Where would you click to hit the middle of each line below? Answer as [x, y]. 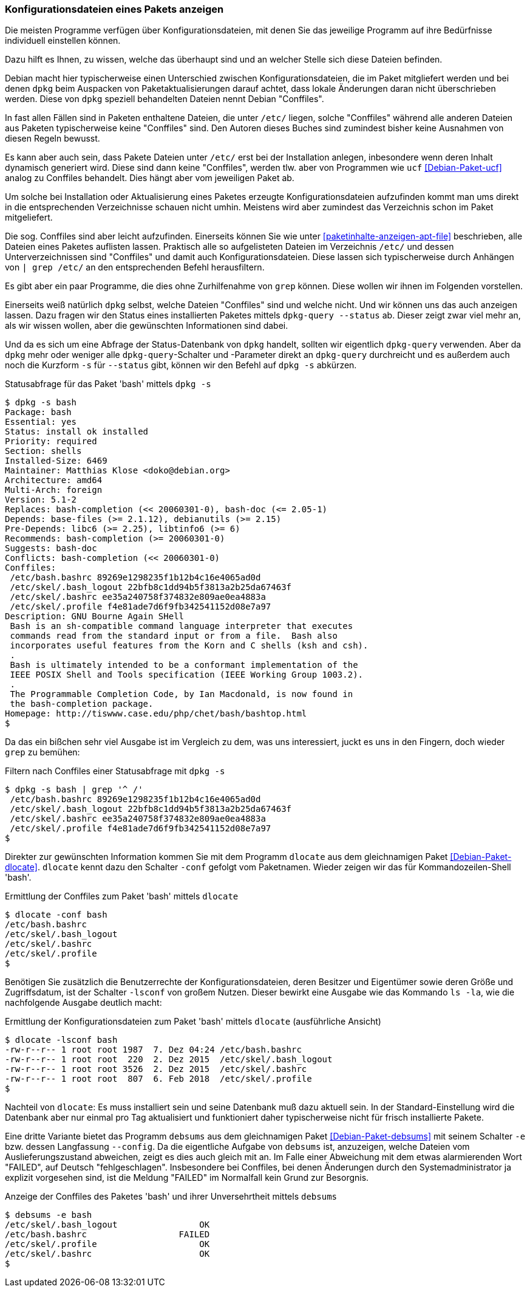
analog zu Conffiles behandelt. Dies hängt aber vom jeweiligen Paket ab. [150, 178]
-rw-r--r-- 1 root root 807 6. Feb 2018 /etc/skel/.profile [158, 1079]
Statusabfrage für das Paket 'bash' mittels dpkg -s [108, 384]
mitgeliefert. [29, 218]
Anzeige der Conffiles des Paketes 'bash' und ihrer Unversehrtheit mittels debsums [171, 1197]
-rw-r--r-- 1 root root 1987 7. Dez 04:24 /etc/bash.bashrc [153, 1050]
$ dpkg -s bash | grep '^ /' [74, 790]
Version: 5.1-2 [41, 500]
